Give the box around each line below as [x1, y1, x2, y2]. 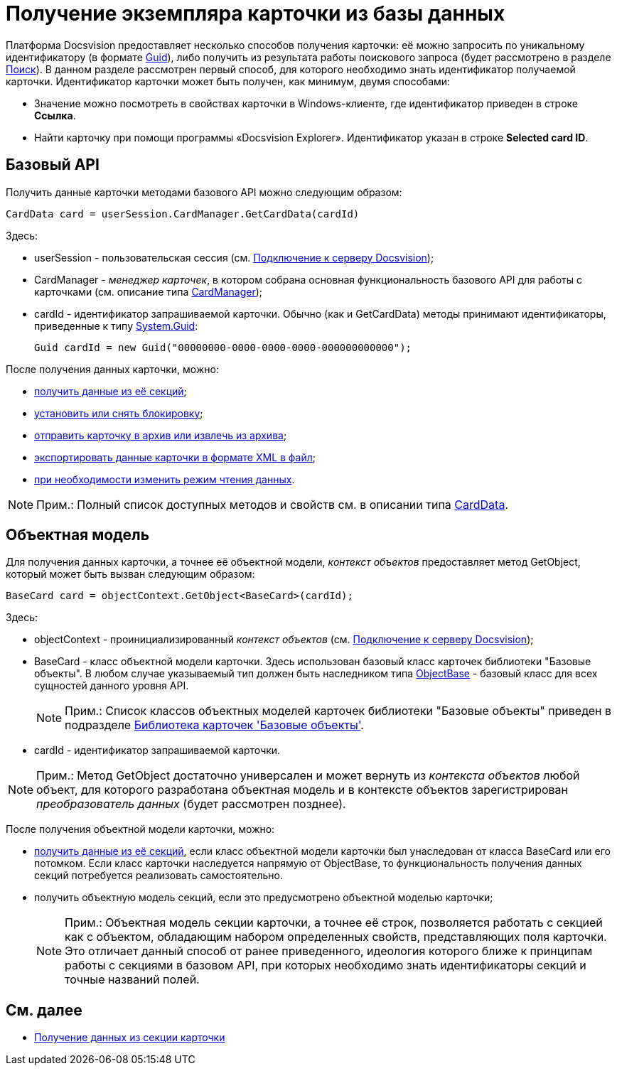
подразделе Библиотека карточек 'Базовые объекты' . [65, 718, 364, 733]
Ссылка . [34, 109, 76, 122]
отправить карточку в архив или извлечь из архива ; [34, 429, 287, 441]
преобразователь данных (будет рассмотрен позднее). [36, 797, 346, 812]
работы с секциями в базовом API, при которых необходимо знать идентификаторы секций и [65, 958, 586, 973]
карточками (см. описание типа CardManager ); [34, 285, 263, 298]
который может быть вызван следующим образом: [6, 568, 255, 581]
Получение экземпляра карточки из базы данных [6, 1, 505, 26]
